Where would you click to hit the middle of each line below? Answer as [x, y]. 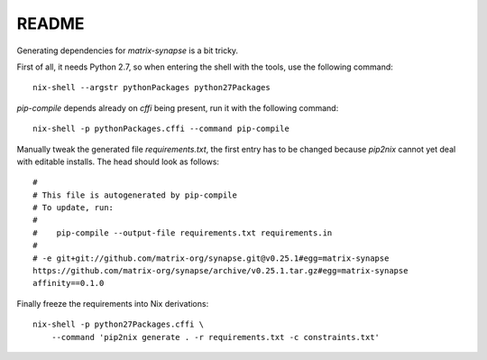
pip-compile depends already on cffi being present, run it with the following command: [178, 107]
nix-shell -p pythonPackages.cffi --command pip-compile [161, 129]
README [51, 23]
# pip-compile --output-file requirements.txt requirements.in [183, 233]
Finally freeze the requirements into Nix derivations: [113, 303]
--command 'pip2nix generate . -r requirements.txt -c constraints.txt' [216, 337]
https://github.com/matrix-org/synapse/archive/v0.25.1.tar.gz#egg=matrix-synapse [221, 271]
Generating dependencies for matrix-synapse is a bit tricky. [128, 51]
